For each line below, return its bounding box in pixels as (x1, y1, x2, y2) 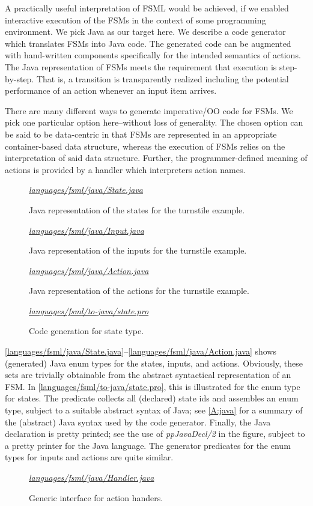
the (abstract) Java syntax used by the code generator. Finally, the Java (5, 415, 271, 428)
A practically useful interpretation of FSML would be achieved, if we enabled (5, 2, 289, 14)
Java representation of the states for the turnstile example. (29, 203, 245, 216)
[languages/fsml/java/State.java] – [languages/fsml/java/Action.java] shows (5, 345, 276, 358)
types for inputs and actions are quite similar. (5, 451, 174, 463)
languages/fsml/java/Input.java (29, 224, 144, 236)
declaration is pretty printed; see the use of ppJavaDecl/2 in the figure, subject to (5, 427, 305, 440)
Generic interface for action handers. (29, 491, 163, 504)
